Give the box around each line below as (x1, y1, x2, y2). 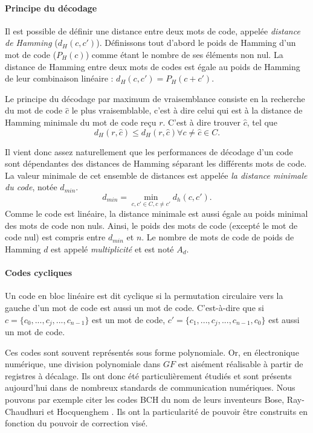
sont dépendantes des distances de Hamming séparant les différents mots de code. (5, 157, 307, 170)
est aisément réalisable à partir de (178, 358, 303, 370)
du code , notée (5, 181, 57, 193)
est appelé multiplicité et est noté (51, 242, 174, 255)
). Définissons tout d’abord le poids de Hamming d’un (96, 36, 296, 49)
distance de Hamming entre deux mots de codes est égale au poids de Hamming (5, 60, 300, 72)
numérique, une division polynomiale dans (5, 358, 161, 370)
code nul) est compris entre (5, 231, 106, 243)
